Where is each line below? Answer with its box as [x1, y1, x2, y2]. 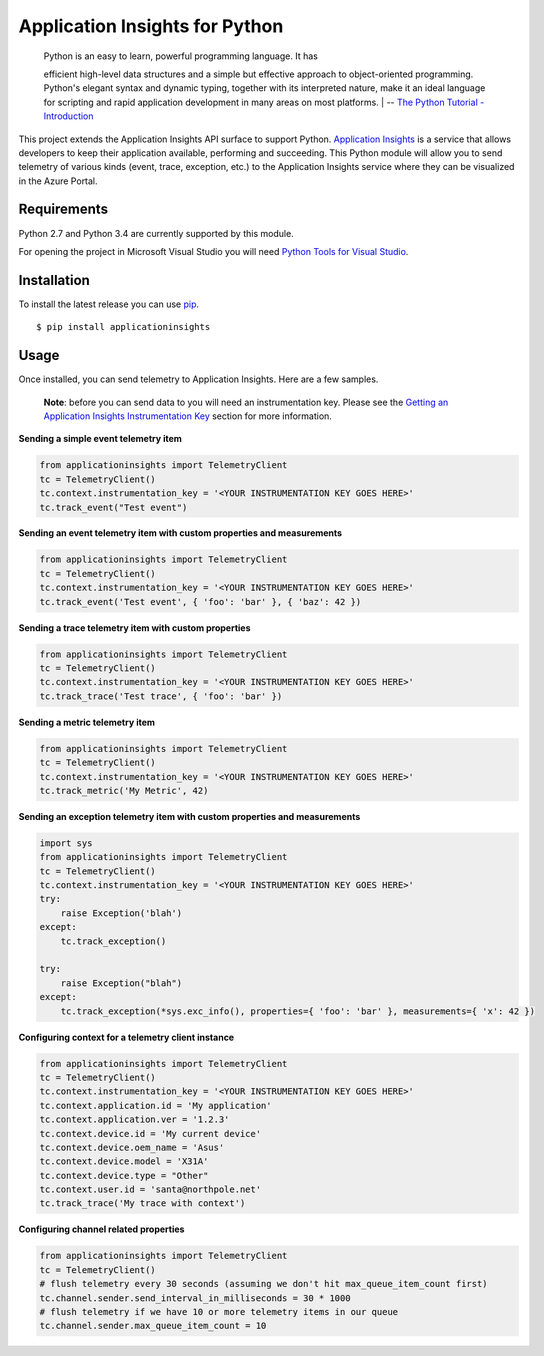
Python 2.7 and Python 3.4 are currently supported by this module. [18, 227, 294, 239]
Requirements [18, 201, 109, 218]
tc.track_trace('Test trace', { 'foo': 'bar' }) [39, 690, 283, 702]
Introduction [43, 110, 94, 122]
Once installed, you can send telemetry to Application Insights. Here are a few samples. [18, 373, 379, 385]
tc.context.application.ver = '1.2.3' [39, 1114, 230, 1125]
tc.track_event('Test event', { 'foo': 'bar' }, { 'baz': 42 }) [39, 596, 362, 607]
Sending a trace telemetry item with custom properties [18, 621, 251, 634]
